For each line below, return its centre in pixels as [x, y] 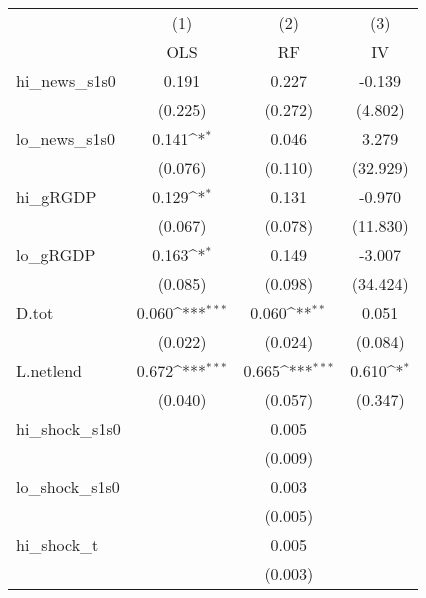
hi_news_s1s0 [66, 80]
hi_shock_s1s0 [68, 428]
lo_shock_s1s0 [68, 486]
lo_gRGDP [56, 254]
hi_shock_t [57, 544]
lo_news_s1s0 [65, 138]
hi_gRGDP [56, 196]
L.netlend [49, 370]
